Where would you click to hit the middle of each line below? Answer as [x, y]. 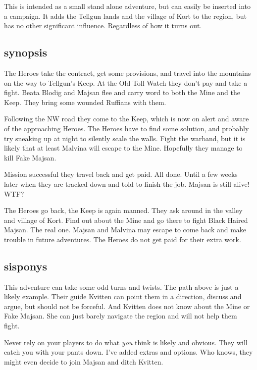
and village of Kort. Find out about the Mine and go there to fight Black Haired [126, 220]
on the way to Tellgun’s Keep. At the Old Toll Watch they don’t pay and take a [126, 82]
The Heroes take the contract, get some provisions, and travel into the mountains [128, 73]
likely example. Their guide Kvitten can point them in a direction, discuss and [123, 296]
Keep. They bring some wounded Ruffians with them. [85, 102]
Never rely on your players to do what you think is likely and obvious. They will [126, 342]
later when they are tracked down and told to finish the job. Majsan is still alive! [127, 184]
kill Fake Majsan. [30, 157]
